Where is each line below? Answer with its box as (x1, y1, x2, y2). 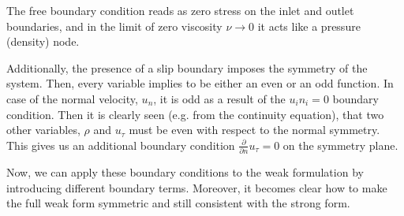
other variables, (6, 121, 80, 138)
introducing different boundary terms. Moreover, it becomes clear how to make (6, 179, 387, 196)
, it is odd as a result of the (153, 90, 286, 106)
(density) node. (6, 33, 80, 50)
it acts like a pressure (257, 17, 361, 34)
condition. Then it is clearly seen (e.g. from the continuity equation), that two (6, 106, 384, 122)
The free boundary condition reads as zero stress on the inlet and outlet (6, 2, 354, 18)
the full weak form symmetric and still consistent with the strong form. (6, 195, 350, 211)
